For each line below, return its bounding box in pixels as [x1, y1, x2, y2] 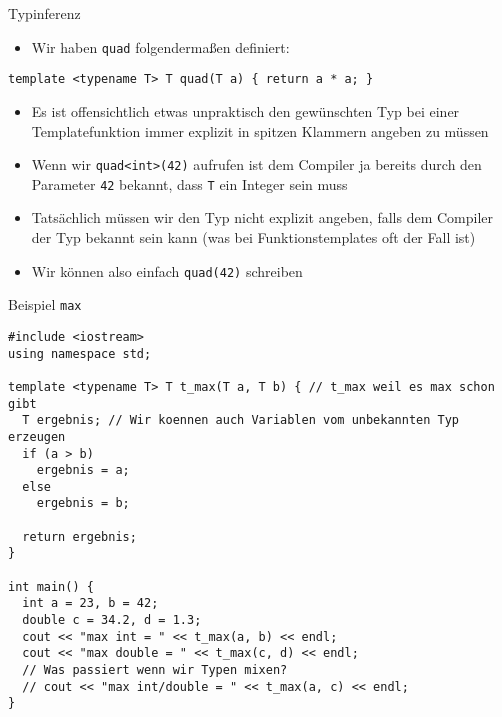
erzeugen [8, 429, 66, 444]
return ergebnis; [22, 529, 137, 544]
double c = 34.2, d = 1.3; [22, 613, 202, 628]
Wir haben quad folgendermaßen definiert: [31, 36, 290, 57]
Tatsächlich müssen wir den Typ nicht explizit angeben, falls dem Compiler [31, 207, 493, 228]
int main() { [8, 579, 94, 594]
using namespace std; [8, 346, 152, 361]
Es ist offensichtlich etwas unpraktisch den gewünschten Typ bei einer [31, 100, 460, 121]
